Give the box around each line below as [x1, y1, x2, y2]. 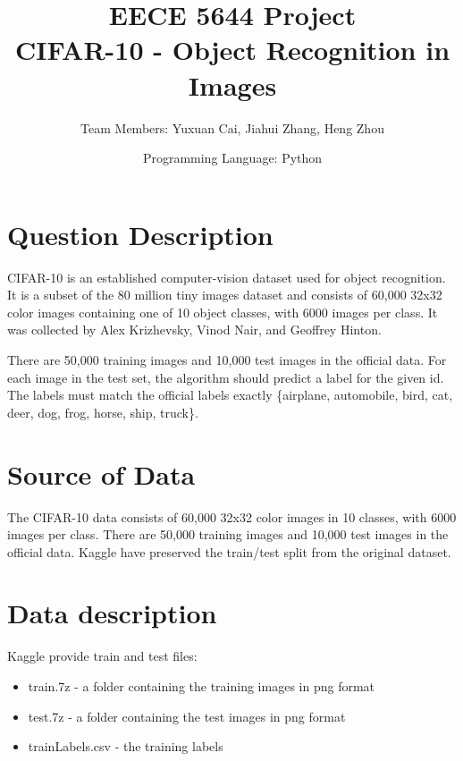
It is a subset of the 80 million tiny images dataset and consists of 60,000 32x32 [7, 285, 442, 304]
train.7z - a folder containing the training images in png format [28, 677, 375, 695]
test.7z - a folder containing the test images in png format [28, 706, 346, 725]
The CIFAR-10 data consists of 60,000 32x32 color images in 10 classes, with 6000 [7, 507, 457, 526]
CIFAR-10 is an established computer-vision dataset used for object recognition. [7, 267, 446, 286]
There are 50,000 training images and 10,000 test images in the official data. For [7, 351, 447, 368]
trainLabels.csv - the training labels [28, 737, 223, 756]
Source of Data [7, 455, 196, 492]
